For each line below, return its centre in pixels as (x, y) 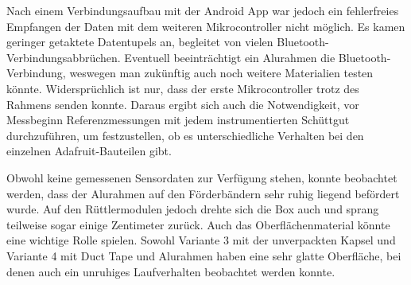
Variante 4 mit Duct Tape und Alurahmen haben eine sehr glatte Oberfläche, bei (204, 255)
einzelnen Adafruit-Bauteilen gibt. (89, 151)
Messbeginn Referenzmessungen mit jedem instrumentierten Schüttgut (178, 120)
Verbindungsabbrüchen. (64, 57)
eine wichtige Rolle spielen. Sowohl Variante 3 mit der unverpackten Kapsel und (201, 240)
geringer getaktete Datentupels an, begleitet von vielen (140, 42)
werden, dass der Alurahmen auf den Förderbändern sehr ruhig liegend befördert (203, 193)
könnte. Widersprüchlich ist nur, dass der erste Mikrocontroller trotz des (183, 88)
